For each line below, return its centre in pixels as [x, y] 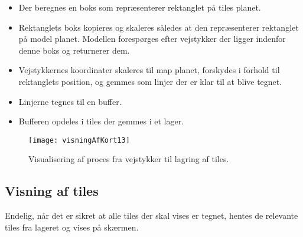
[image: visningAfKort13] [79, 140]
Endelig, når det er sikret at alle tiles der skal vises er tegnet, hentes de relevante [151, 215]
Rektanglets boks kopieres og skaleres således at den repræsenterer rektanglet [159, 27]
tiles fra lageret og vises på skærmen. [72, 227]
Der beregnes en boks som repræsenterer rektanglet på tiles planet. [140, 7]
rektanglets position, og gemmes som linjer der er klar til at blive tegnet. [150, 81]
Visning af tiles [52, 191]
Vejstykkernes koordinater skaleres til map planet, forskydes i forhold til [149, 70]
